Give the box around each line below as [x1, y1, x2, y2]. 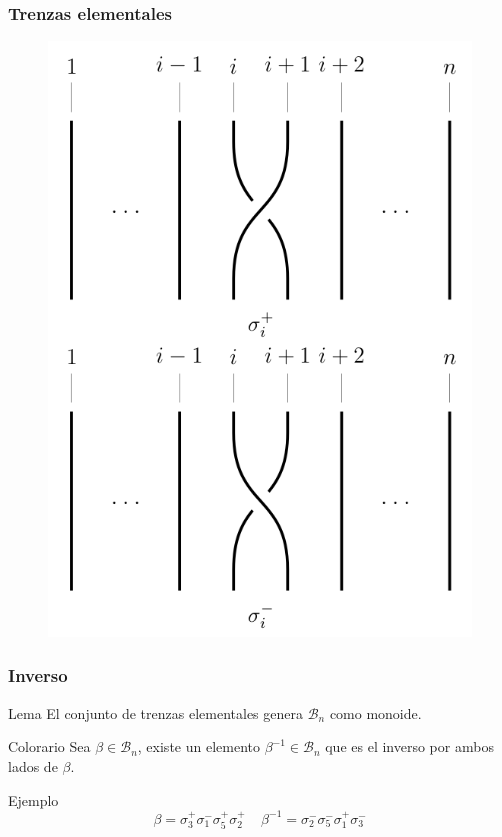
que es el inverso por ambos [325, 736, 494, 757]
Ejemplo [8, 789, 59, 810]
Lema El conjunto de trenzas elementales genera [8, 702, 303, 723]
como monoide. [329, 702, 422, 723]
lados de [8, 755, 58, 776]
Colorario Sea [8, 736, 91, 757]
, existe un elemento [137, 736, 260, 757]
